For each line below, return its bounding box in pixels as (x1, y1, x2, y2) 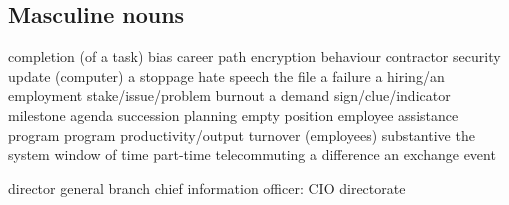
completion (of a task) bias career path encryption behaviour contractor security (8, 46, 501, 67)
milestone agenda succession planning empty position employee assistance (8, 104, 459, 125)
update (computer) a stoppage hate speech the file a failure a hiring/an (8, 65, 445, 86)
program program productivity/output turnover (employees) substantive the (8, 124, 475, 145)
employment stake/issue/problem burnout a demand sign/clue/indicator (8, 85, 451, 106)
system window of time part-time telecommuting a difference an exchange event (8, 144, 496, 165)
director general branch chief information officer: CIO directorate (8, 177, 406, 198)
